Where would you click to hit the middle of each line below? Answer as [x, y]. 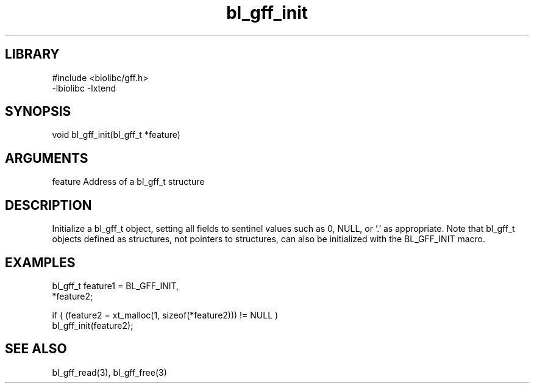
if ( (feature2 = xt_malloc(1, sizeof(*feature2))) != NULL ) [165, 315]
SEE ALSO [36, 349]
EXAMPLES [40, 262]
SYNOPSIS [38, 112]
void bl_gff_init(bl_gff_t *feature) [116, 135]
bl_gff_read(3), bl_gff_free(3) [109, 372]
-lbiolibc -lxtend [84, 88]
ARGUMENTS [47, 158]
